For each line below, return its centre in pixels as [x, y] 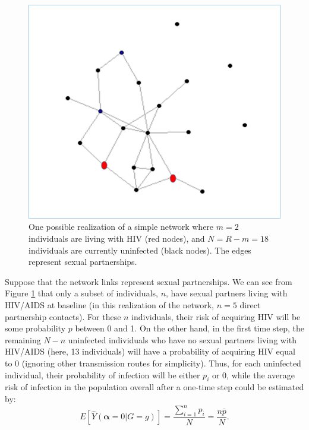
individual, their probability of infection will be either [103, 374]
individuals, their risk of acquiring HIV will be [216, 316]
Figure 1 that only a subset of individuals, [81, 293]
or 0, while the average [253, 374]
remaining [23, 339]
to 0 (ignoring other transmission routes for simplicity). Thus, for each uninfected [153, 363]
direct [250, 304]
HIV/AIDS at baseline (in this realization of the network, [109, 304]
